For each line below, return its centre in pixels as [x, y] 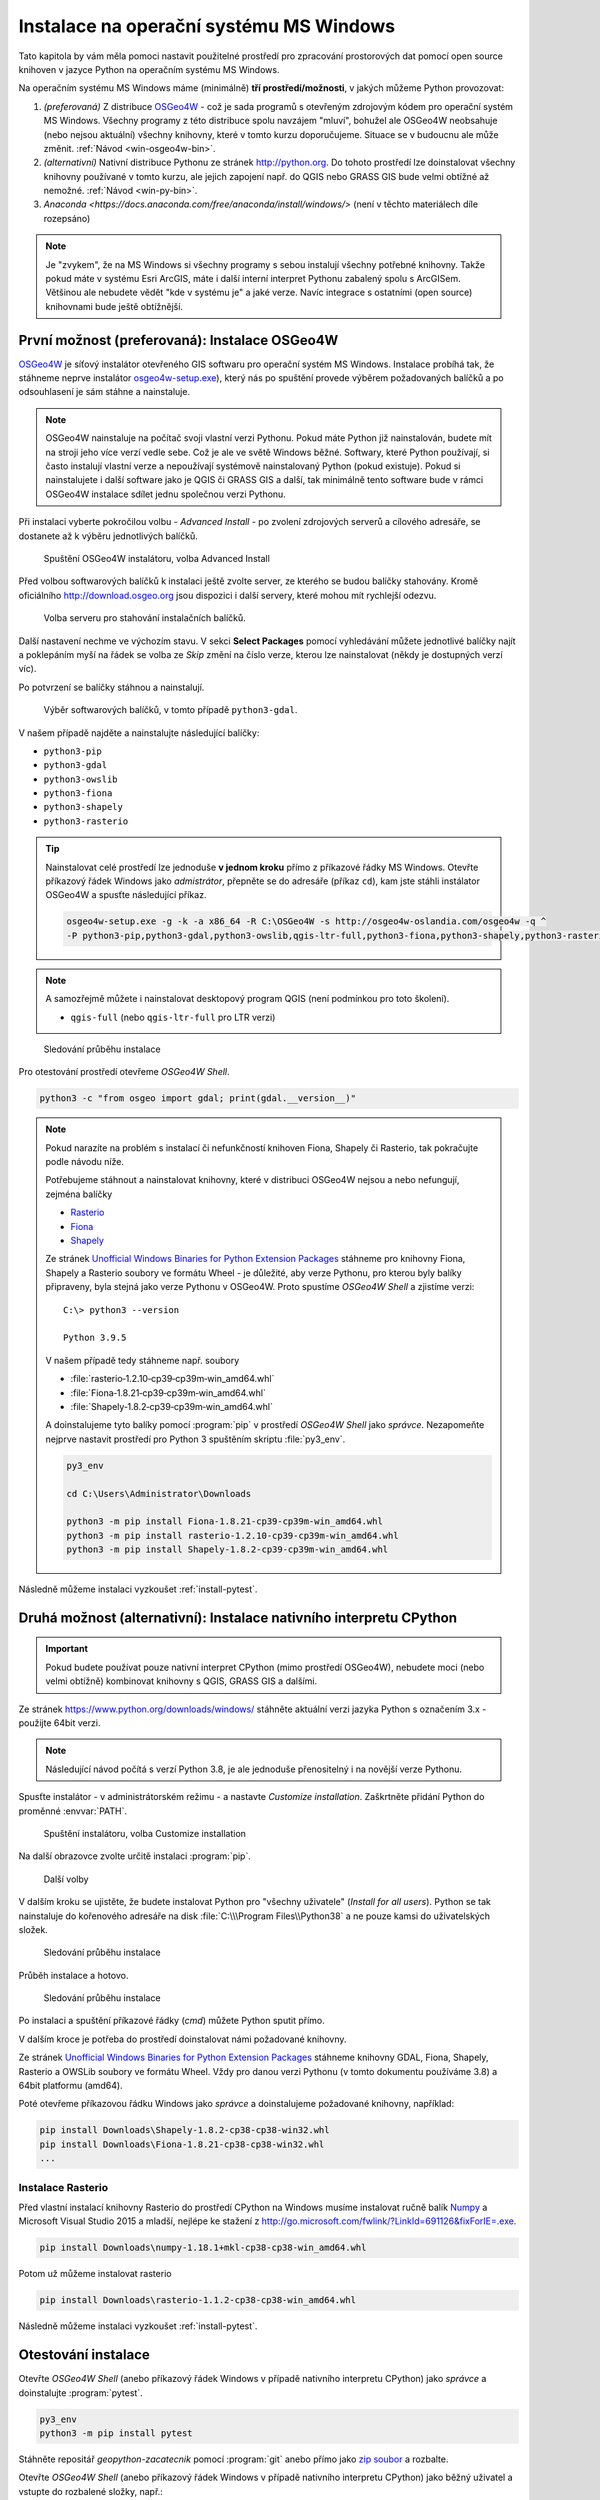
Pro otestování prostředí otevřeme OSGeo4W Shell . [124, 1072]
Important [67, 1649]
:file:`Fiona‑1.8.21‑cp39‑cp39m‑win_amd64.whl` [168, 1392]
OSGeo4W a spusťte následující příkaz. [126, 895]
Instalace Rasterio [63, 2187]
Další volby [66, 1879]
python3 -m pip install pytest [116, 2433]
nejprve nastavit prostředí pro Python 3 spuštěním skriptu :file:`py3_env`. [195, 1439]
